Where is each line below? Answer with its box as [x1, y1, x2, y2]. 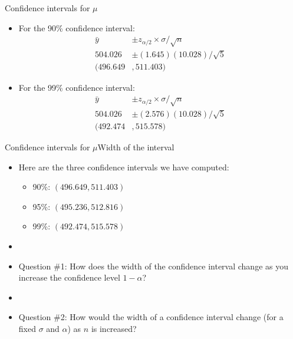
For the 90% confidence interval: [18, 21, 135, 34]
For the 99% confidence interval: [18, 81, 135, 93]
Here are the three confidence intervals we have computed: [18, 160, 229, 173]
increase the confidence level [18, 271, 120, 284]
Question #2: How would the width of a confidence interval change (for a [18, 311, 284, 323]
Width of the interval [97, 141, 175, 153]
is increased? [91, 322, 137, 334]
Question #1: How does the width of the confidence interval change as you [18, 259, 288, 272]
